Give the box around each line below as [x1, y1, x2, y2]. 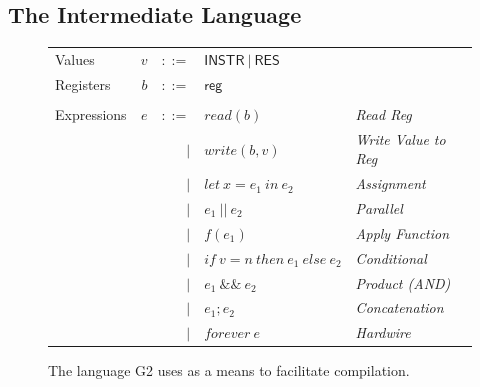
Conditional [355, 247, 427, 268]
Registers [55, 73, 111, 94]
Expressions [55, 103, 127, 124]
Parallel [355, 198, 403, 219]
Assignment [355, 173, 426, 194]
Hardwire [355, 322, 411, 343]
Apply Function [355, 222, 450, 243]
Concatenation [355, 297, 444, 318]
